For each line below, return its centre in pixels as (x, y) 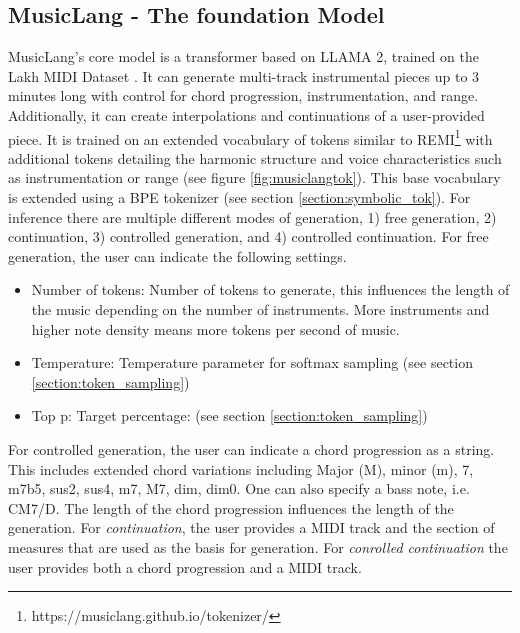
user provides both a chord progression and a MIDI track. (185, 566)
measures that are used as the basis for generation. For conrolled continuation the (258, 546)
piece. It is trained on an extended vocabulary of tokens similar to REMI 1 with (250, 137)
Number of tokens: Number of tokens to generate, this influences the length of (270, 289)
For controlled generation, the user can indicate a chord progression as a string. (251, 448)
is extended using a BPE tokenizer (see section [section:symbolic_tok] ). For (239, 197)
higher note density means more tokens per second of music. (215, 328)
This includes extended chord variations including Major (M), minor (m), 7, (241, 468)
